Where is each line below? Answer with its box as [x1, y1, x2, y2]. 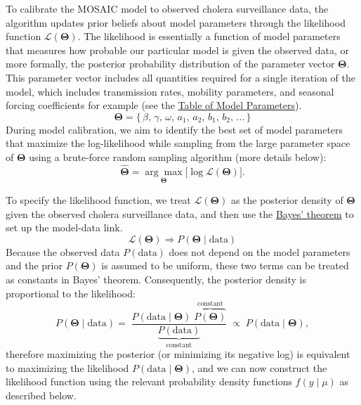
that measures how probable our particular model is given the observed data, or [6, 42, 350, 57]
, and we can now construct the [191, 360, 327, 375]
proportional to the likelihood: [6, 285, 136, 300]
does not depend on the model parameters [169, 244, 350, 259]
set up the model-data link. [6, 220, 123, 235]
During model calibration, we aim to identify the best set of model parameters [6, 122, 343, 136]
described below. [6, 387, 77, 402]
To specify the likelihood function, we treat [6, 192, 191, 207]
